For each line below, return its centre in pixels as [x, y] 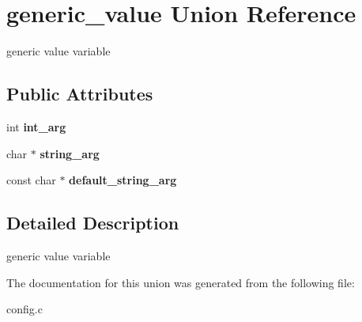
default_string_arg [123, 180]
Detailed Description [93, 223]
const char [31, 180]
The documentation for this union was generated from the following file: [181, 282]
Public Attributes [80, 94]
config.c [25, 309]
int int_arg [36, 126]
